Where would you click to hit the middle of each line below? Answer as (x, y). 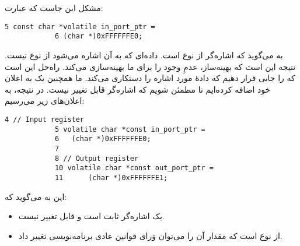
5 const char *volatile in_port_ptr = (80, 27)
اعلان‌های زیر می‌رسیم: (45, 101)
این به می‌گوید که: (36, 196)
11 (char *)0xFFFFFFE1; (111, 178)
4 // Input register (45, 120)
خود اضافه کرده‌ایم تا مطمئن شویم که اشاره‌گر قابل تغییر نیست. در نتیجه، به (138, 89)
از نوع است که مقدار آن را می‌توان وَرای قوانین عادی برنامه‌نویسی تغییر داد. (150, 235)
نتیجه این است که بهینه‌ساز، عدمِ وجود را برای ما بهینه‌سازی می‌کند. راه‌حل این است (150, 66)
